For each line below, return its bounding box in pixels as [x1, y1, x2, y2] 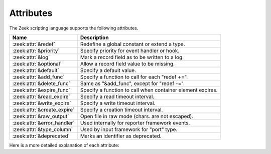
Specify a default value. [80, 66, 137, 73]
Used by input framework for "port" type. [80, 125, 178, 132]
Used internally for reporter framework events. [80, 119, 190, 126]
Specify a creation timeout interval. [80, 106, 163, 113]
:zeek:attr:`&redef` [12, 40, 55, 47]
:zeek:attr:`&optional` [12, 60, 62, 67]
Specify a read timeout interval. [80, 93, 155, 100]
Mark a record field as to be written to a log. [80, 53, 184, 60]
